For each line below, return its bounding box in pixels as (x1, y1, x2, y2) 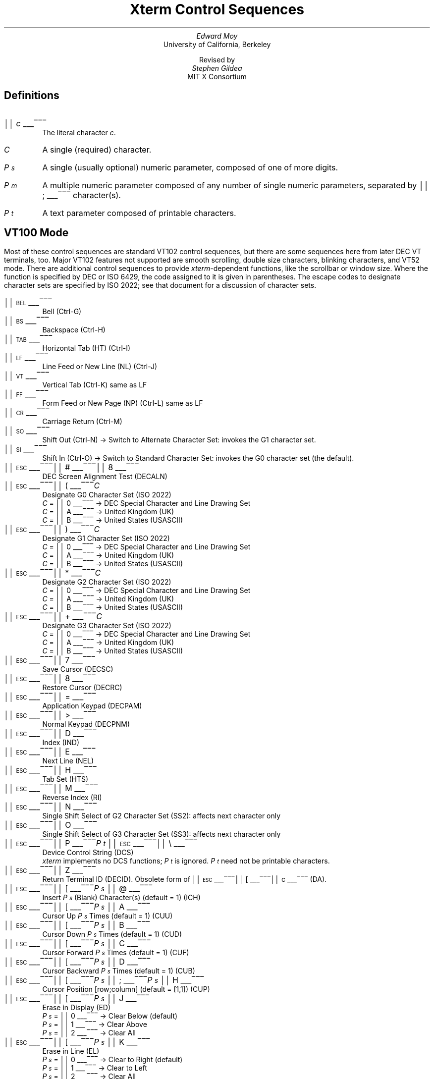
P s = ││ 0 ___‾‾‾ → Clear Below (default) (42, 1012, 178, 1021)
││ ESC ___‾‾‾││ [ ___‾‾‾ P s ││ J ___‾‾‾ (4, 993, 150, 1004)
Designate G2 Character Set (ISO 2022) (42, 578, 171, 587)
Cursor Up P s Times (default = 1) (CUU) (42, 912, 173, 920)
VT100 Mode (4, 226, 69, 239)
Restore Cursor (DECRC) (42, 683, 122, 692)
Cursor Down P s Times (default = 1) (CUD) (42, 930, 182, 939)
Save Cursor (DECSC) (42, 665, 113, 674)
